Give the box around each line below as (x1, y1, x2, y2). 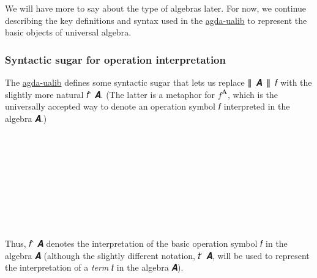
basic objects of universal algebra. (5, 26, 132, 39)
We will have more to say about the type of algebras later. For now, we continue (5, 2, 307, 14)
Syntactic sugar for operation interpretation (5, 51, 226, 67)
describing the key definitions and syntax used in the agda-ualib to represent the (5, 13, 307, 26)
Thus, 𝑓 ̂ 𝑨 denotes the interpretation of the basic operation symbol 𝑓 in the (5, 237, 288, 250)
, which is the (227, 88, 278, 100)
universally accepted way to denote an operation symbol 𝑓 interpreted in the (5, 100, 290, 113)
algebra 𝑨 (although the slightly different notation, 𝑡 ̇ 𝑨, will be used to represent (5, 249, 310, 261)
